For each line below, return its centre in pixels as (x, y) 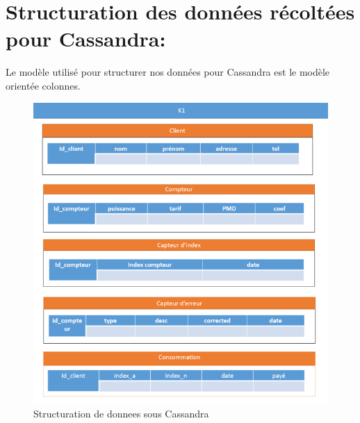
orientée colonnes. (43, 85)
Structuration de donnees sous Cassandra (121, 413)
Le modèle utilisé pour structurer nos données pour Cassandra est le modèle (168, 72)
